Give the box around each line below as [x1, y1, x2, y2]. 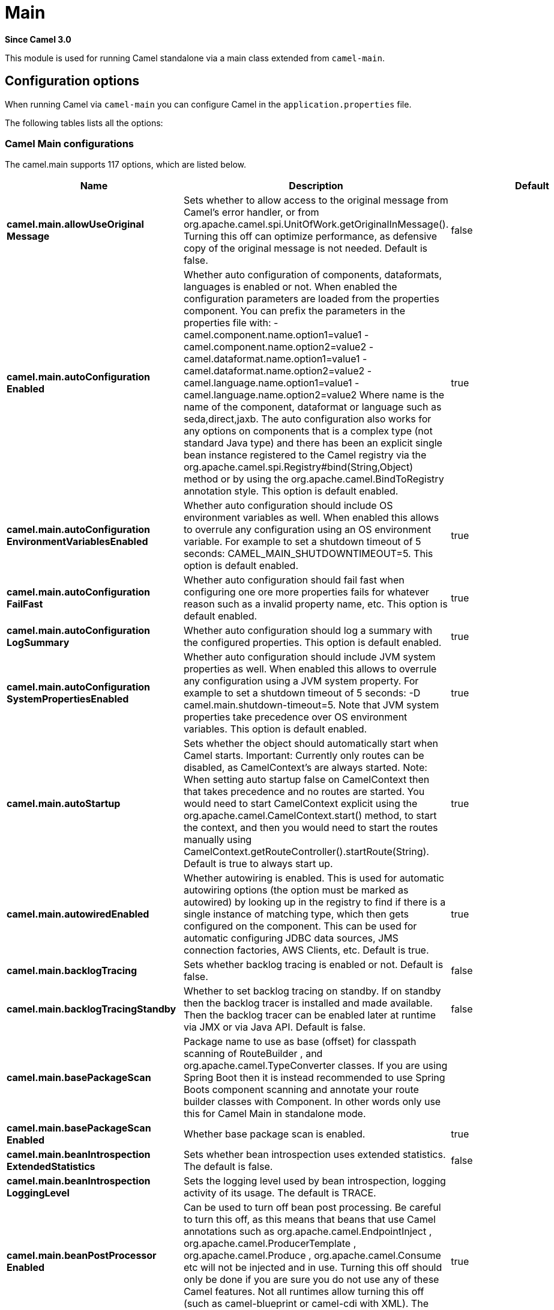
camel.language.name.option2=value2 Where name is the [183, 389, 445, 401]
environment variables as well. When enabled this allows [183, 511, 439, 524]
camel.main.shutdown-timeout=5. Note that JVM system [183, 699, 439, 711]
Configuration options [5, 73, 140, 89]
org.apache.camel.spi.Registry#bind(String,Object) [183, 461, 414, 474]
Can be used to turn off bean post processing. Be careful [183, 1201, 441, 1214]
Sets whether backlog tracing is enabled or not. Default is [183, 958, 444, 971]
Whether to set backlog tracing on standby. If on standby [183, 985, 441, 998]
